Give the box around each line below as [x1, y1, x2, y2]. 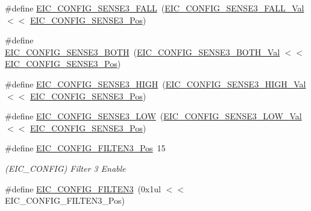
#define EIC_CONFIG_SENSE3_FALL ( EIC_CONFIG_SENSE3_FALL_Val [5, 2, 304, 14]
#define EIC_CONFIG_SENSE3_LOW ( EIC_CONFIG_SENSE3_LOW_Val [5, 110, 302, 122]
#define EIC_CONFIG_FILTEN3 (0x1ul [5, 182, 161, 195]
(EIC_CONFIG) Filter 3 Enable [5, 162, 126, 174]
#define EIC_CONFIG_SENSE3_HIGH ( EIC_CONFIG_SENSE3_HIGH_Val [5, 77, 306, 90]
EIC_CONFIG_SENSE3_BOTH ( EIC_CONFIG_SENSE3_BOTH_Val [5, 45, 280, 58]
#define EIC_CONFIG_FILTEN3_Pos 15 [5, 142, 166, 154]
